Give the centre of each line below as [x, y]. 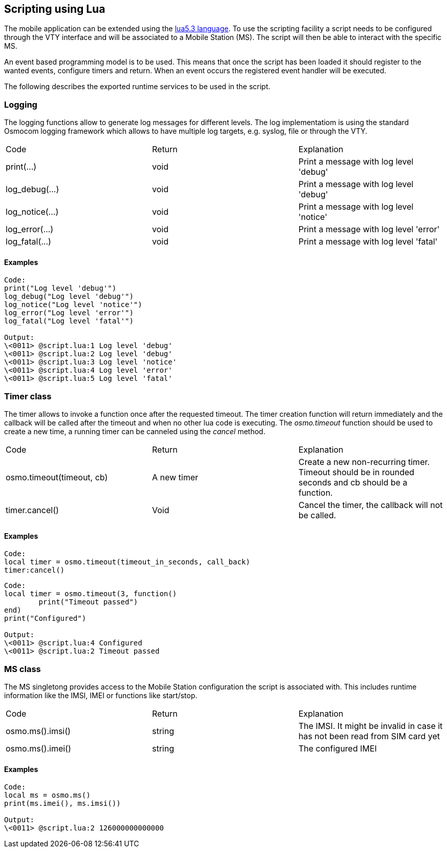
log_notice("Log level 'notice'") [73, 305]
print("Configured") [45, 618]
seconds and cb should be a [353, 483]
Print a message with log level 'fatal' [368, 242]
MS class [23, 669]
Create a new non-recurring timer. [364, 462]
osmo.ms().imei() [38, 749]
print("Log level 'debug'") [60, 288]
